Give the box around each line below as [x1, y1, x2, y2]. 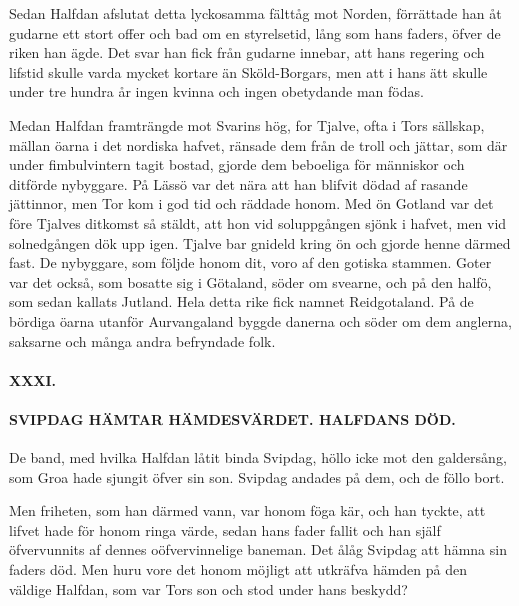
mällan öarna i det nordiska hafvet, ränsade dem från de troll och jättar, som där [9, 134, 508, 155]
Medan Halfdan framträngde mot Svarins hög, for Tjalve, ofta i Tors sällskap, [9, 114, 485, 135]
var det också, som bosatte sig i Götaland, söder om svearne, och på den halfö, [9, 271, 492, 292]
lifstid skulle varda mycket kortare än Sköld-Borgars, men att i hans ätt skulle [9, 61, 488, 82]
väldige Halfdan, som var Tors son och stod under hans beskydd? [9, 578, 408, 599]
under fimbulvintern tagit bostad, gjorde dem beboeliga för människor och [9, 154, 465, 175]
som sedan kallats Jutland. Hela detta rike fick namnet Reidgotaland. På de [9, 291, 474, 312]
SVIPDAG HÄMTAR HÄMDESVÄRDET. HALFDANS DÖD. [9, 408, 456, 429]
